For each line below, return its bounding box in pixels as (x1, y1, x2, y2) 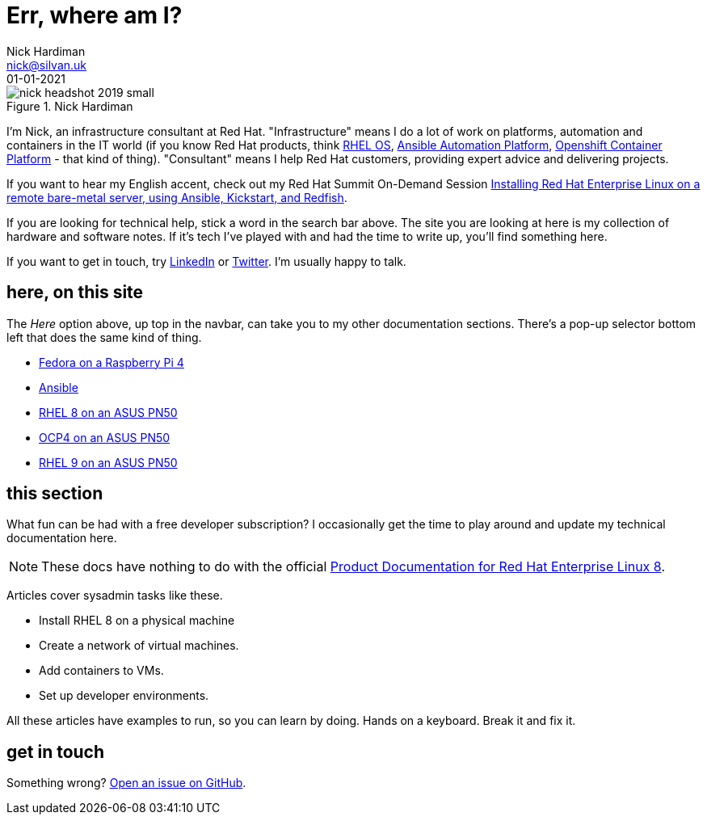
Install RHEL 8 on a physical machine (39, 613, 235, 628)
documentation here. (6, 531, 117, 545)
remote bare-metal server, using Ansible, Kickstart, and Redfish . (6, 190, 347, 204)
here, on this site (6, 282, 144, 303)
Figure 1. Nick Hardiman (6, 99, 133, 113)
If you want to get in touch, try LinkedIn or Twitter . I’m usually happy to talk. (6, 254, 406, 268)
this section (6, 483, 103, 504)
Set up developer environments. (39, 688, 209, 703)
